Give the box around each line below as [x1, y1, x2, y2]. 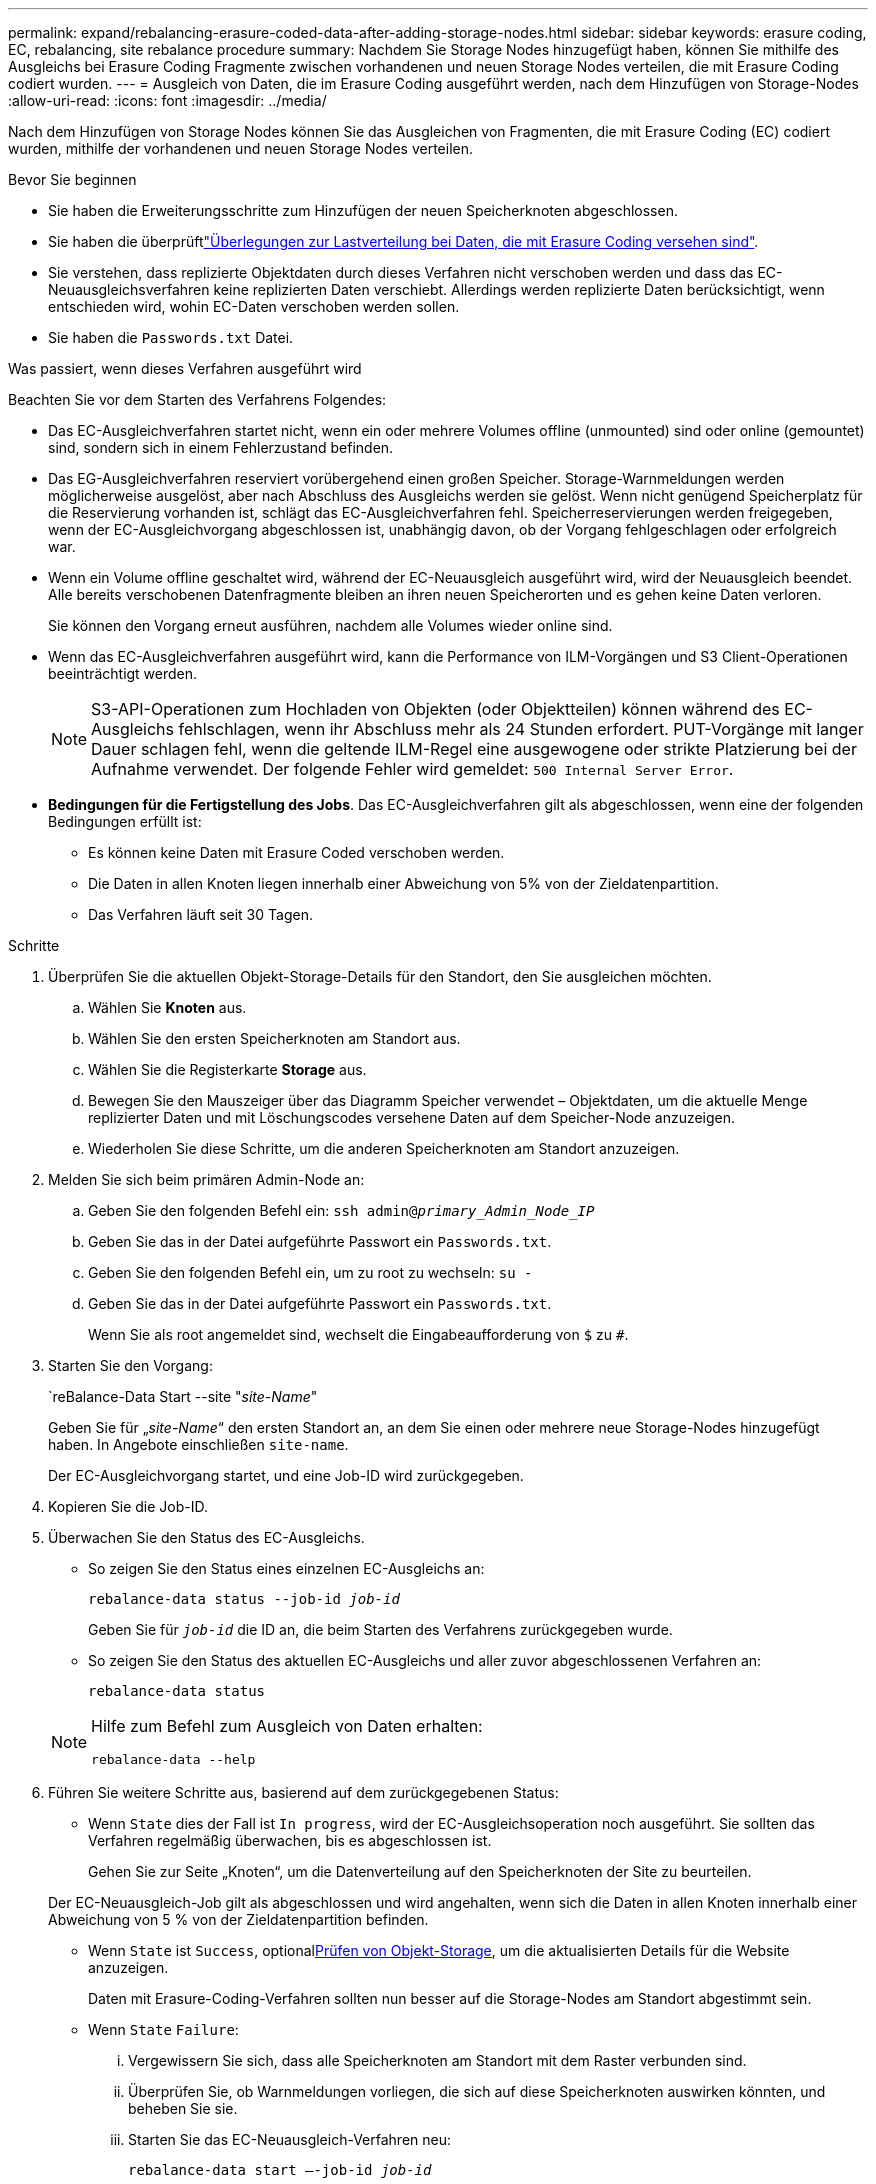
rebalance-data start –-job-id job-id [128, 2162, 432, 2178]
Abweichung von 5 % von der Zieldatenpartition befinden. [48, 1911, 429, 1928]
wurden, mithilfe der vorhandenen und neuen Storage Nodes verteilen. [8, 140, 474, 157]
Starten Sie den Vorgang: [48, 1357, 213, 1374]
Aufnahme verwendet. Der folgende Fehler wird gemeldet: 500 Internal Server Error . [91, 759, 734, 779]
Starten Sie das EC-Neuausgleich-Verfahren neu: [128, 2131, 452, 2148]
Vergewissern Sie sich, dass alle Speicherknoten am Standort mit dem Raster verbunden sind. [128, 2052, 747, 2069]
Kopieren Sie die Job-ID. [48, 1498, 208, 1515]
